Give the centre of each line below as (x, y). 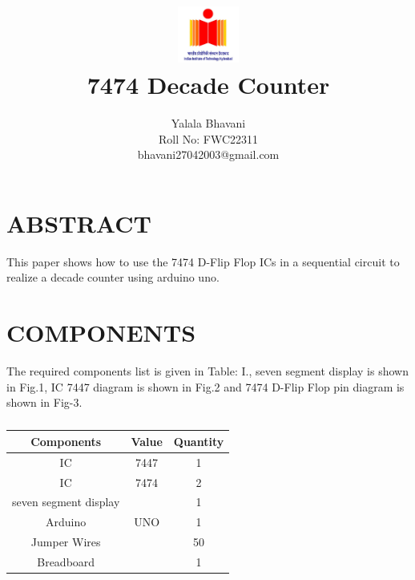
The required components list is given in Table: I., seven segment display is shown (207, 371)
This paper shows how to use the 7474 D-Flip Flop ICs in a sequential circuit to (203, 261)
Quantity (199, 441)
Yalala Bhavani (208, 123)
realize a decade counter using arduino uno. (113, 277)
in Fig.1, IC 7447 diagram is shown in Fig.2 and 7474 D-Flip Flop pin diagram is (205, 386)
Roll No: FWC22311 (208, 138)
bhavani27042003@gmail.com (208, 154)
